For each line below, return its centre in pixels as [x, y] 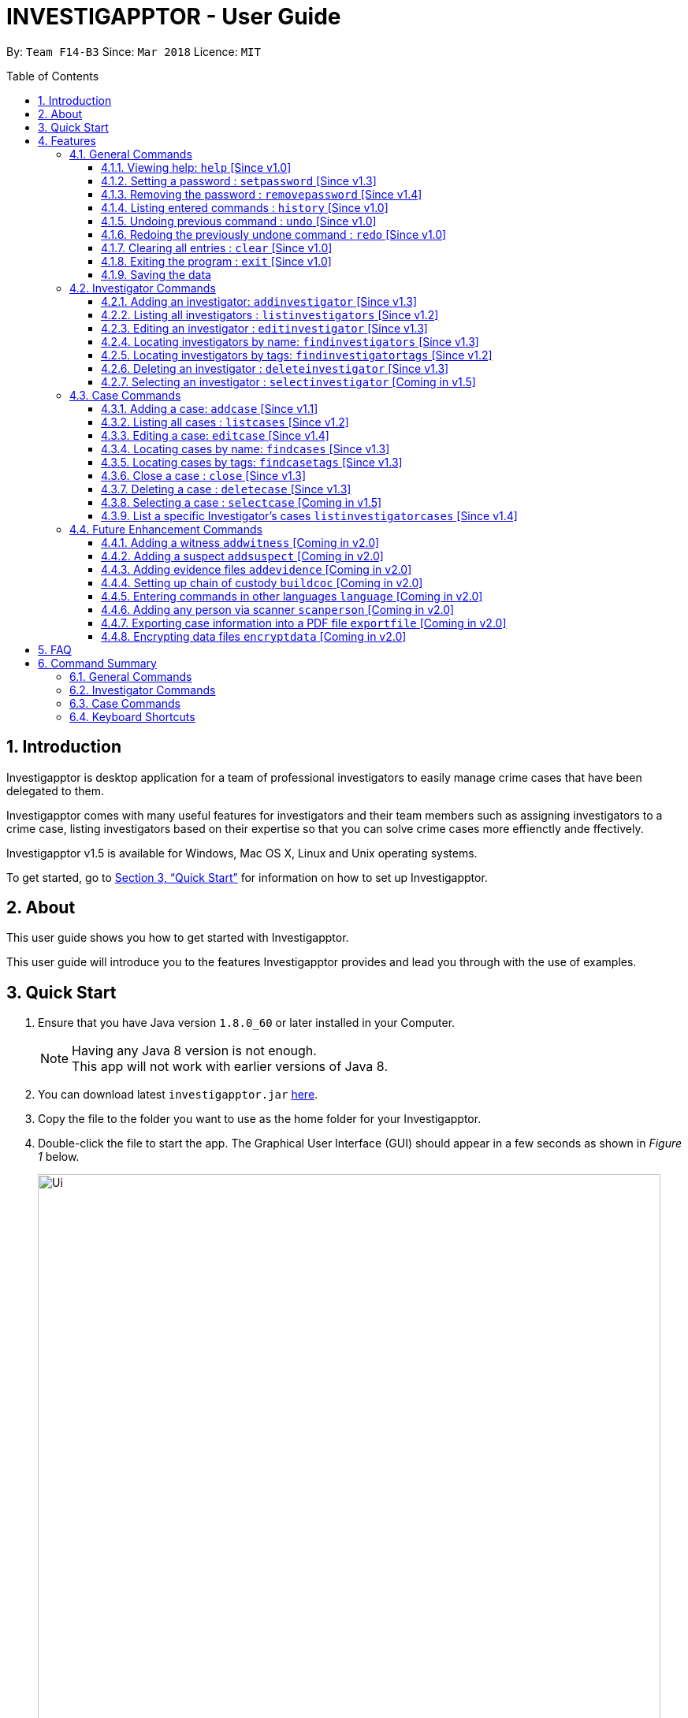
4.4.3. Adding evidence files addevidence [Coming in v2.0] [257, 569]
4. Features [67, 140]
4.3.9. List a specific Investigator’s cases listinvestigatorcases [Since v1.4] [309, 515]
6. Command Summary [97, 663]
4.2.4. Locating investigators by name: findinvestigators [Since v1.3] [290, 341]
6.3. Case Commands [125, 703]
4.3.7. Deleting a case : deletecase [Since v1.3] [226, 489]
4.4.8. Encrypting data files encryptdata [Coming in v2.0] [254, 636]
